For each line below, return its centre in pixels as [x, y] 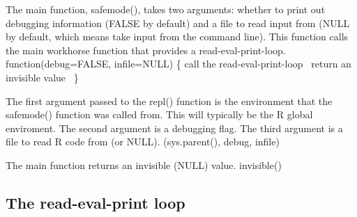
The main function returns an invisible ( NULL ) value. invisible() [144, 164]
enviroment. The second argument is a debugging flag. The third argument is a [174, 128]
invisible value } [42, 77]
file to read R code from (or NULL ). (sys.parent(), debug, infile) [143, 142]
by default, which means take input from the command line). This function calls [177, 37]
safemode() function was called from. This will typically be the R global [159, 114]
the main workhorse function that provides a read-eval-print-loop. [146, 50]
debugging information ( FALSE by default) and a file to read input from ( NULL [178, 23]
